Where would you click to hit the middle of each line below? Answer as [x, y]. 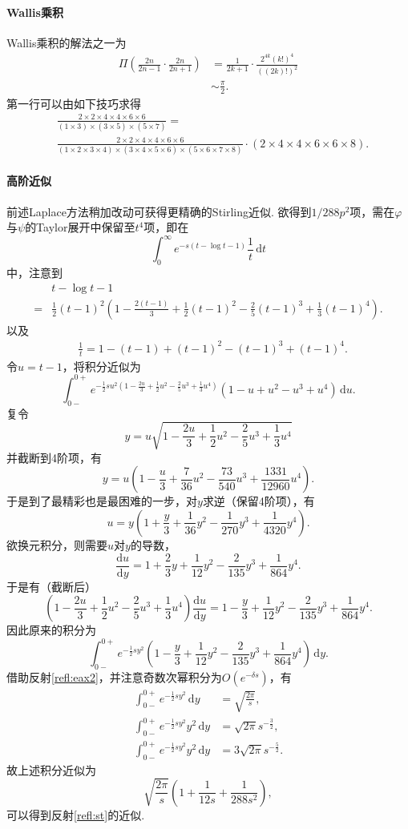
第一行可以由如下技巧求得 [74, 103]
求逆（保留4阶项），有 [259, 501]
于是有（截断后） [51, 586]
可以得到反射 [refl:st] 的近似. [76, 814]
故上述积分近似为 [51, 769]
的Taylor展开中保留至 [80, 227]
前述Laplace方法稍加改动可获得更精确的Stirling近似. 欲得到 [159, 211]
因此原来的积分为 [51, 630]
